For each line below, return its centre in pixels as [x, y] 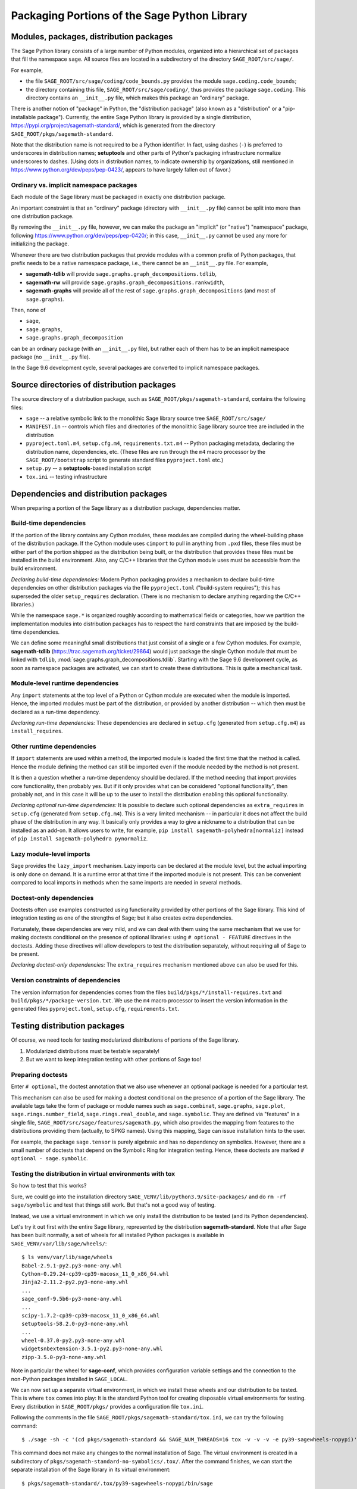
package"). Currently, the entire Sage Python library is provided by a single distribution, [144, 117]
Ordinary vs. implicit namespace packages [74, 185]
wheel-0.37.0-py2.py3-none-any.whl [73, 1341]
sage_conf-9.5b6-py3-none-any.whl [72, 1299]
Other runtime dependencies [54, 746]
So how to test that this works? [49, 1186]
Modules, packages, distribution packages [92, 37]
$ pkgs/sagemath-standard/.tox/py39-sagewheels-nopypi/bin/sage [118, 1483]
